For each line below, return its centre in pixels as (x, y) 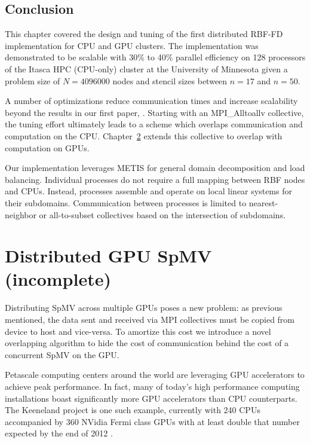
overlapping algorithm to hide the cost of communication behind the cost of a (147, 343)
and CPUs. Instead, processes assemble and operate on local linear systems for (148, 191)
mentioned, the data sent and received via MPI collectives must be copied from (150, 320)
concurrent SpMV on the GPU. (62, 354)
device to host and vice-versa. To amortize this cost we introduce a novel (138, 331)
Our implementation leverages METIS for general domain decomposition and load (155, 168)
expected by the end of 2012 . (59, 433)
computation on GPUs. (47, 147)
